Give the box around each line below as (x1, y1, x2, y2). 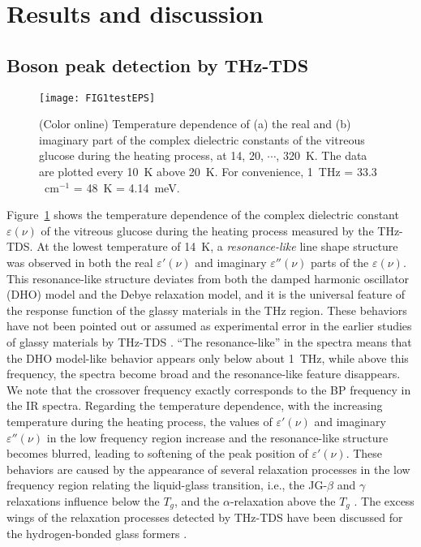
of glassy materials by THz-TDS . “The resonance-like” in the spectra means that (6, 333, 412, 350)
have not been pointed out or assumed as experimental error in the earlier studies (6, 317, 412, 334)
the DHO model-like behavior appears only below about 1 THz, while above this (6, 349, 409, 366)
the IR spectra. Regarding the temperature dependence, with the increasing (6, 397, 383, 414)
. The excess (354, 492, 415, 509)
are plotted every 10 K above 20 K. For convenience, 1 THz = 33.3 (39, 163, 377, 180)
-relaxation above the (230, 492, 336, 509)
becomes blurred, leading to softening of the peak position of (6, 445, 308, 462)
